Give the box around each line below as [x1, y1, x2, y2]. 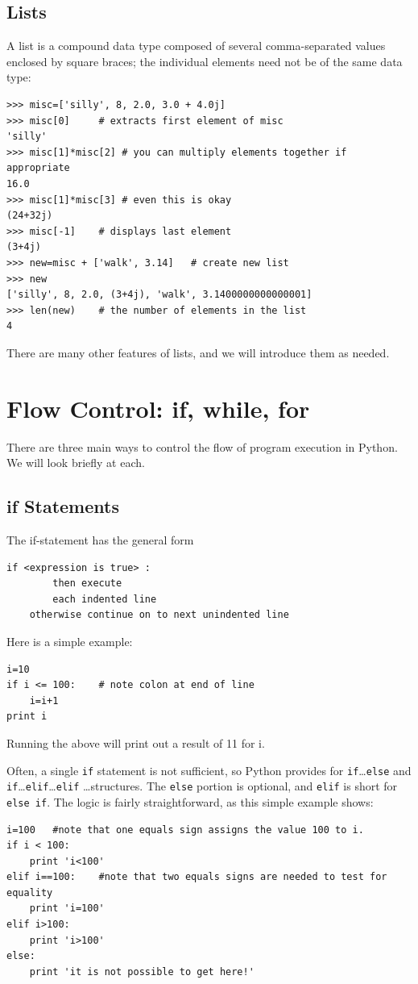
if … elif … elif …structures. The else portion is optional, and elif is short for [6, 778, 398, 794]
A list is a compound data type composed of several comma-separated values [6, 37, 386, 54]
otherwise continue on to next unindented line [29, 609, 289, 621]
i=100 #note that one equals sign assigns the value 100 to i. [6, 823, 364, 836]
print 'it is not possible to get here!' [29, 965, 255, 978]
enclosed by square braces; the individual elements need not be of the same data [6, 52, 403, 69]
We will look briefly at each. [6, 454, 145, 471]
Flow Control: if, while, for [6, 391, 310, 424]
